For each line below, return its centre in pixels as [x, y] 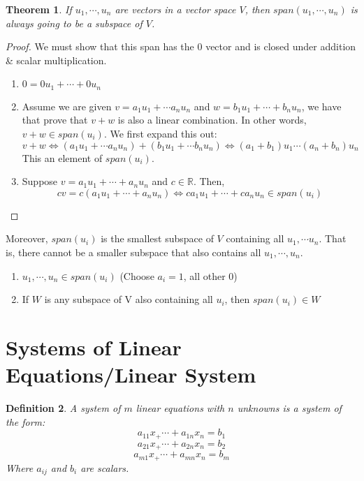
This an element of [62, 157]
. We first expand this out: [160, 134]
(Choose [137, 275]
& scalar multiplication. [56, 60]
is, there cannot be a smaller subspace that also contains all [133, 252]
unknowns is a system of [289, 408]
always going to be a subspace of [74, 23]
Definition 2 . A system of [63, 408]
